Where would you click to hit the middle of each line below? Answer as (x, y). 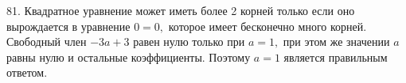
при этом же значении (336, 41)
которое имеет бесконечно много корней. (267, 26)
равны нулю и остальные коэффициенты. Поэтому (129, 57)
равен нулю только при (189, 41)
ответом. (27, 72)
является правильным (336, 57)
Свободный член (47, 41)
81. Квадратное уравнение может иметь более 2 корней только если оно (181, 10)
